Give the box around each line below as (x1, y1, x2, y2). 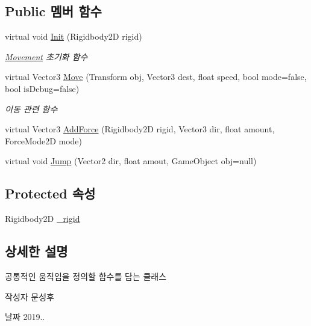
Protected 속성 (5, 184, 96, 203)
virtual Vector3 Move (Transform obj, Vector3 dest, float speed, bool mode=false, (5, 70, 307, 83)
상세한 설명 (5, 242, 68, 260)
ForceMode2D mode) (5, 134, 82, 147)
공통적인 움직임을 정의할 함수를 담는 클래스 (5, 269, 167, 282)
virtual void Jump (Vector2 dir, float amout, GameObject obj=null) (5, 155, 257, 167)
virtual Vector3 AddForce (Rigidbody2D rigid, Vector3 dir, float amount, (5, 123, 275, 135)
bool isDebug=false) (5, 82, 80, 94)
